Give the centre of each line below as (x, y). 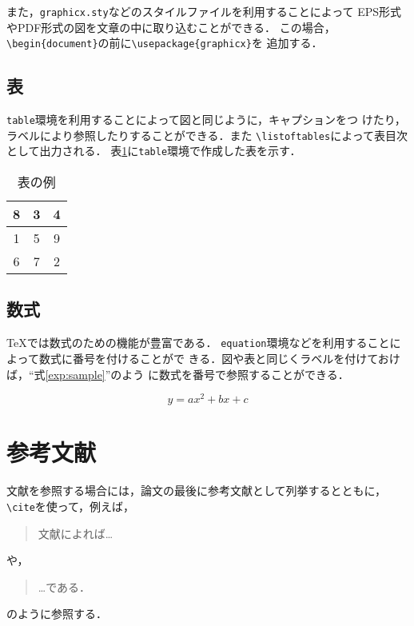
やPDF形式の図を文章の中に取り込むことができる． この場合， (171, 27)
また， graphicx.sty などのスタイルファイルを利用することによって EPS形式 (204, 11)
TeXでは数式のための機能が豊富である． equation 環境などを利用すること (198, 343)
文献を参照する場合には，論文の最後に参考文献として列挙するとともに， (196, 490)
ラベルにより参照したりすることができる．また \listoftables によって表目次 (207, 135)
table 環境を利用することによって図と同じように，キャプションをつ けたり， (206, 120)
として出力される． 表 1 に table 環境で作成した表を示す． (154, 151)
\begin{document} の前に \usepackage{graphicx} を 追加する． (165, 43)
